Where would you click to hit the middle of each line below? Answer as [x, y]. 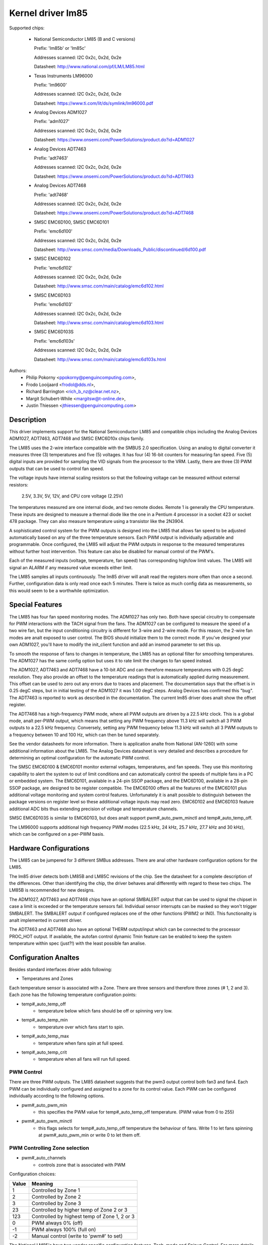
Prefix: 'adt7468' [51, 195]
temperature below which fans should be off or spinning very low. [105, 1010]
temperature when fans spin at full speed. [81, 1043]
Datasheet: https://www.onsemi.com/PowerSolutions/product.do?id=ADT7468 [114, 213]
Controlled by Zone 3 [56, 1203]
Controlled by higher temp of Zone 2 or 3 [79, 1210]
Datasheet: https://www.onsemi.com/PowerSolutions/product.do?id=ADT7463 [114, 176]
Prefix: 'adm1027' [52, 122]
